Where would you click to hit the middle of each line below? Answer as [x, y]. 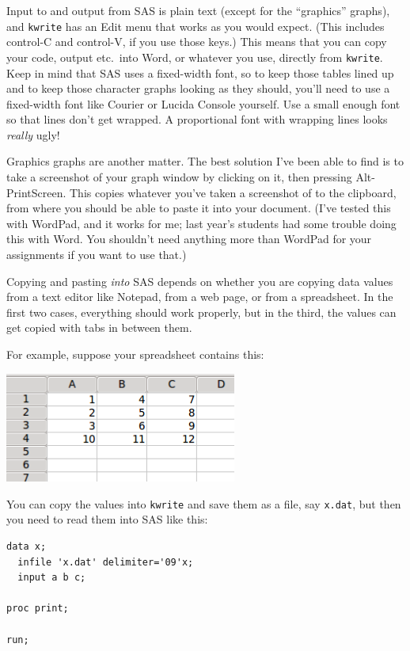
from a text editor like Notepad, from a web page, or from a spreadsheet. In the [200, 297]
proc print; [38, 609]
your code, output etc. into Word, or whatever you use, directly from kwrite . [195, 57]
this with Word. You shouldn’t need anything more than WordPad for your [189, 239]
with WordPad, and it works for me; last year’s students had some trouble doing [201, 223]
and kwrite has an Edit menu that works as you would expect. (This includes [196, 26]
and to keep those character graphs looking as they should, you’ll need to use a [198, 88]
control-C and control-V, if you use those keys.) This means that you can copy [197, 42]
